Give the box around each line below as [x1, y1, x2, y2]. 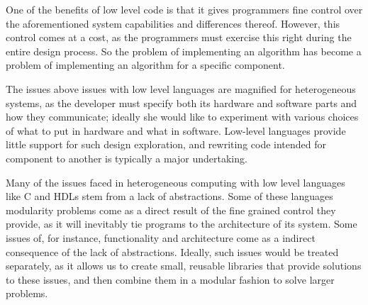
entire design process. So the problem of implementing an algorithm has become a [6, 43, 362, 58]
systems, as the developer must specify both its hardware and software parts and [6, 95, 357, 110]
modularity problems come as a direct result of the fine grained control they [6, 202, 336, 217]
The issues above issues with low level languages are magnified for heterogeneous [6, 81, 356, 96]
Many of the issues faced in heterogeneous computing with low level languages [6, 174, 345, 189]
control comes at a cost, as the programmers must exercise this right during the [6, 30, 352, 45]
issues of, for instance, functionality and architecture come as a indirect [6, 230, 316, 245]
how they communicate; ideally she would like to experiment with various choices [6, 109, 359, 124]
